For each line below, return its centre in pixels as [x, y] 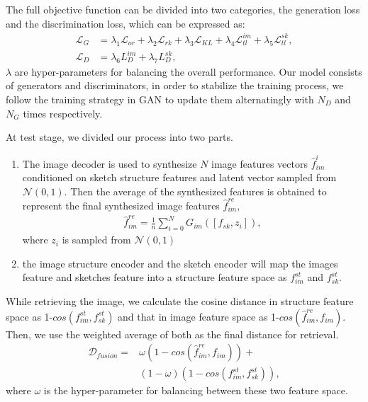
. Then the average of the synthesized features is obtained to [195, 191]
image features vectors [260, 163]
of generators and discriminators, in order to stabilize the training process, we [175, 85]
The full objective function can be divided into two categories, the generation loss [183, 9]
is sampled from [96, 240]
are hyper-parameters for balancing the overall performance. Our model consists [188, 71]
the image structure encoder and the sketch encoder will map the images [180, 263]
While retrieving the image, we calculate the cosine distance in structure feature [180, 300]
